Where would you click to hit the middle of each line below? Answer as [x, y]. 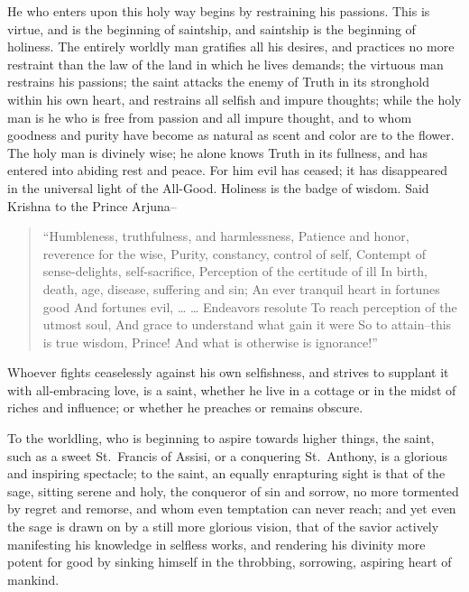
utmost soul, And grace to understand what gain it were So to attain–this [247, 324]
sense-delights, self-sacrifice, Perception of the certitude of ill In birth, [235, 271]
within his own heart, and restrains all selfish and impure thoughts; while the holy [234, 99]
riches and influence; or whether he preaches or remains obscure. [185, 407]
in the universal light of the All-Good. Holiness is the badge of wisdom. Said [218, 187]
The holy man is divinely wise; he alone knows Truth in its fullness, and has [218, 152]
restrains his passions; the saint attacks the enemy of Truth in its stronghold [218, 82]
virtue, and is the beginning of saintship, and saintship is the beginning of [212, 28]
